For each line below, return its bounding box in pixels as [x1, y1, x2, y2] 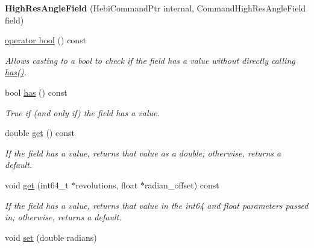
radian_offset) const [144, 178, 219, 191]
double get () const [5, 126, 75, 139]
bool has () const [5, 85, 68, 98]
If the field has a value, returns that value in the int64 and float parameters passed [5, 199, 309, 211]
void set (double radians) [5, 231, 97, 243]
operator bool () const [5, 34, 87, 46]
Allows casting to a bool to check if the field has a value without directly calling [5, 54, 295, 66]
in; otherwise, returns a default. [5, 211, 122, 223]
